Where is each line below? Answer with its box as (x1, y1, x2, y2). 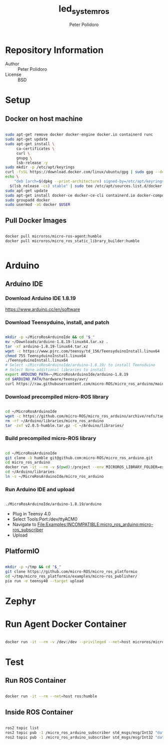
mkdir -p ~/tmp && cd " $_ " (5, 564, 61, 569)
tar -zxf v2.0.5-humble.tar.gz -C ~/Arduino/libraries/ (5, 423, 124, 428)
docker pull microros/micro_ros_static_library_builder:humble (5, 238, 140, 244)
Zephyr (5, 595, 36, 607)
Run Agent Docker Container (5, 618, 127, 629)
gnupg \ (16, 155, 32, 161)
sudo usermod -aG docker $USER (5, 202, 70, 207)
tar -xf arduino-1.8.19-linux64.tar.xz (5, 344, 88, 349)
